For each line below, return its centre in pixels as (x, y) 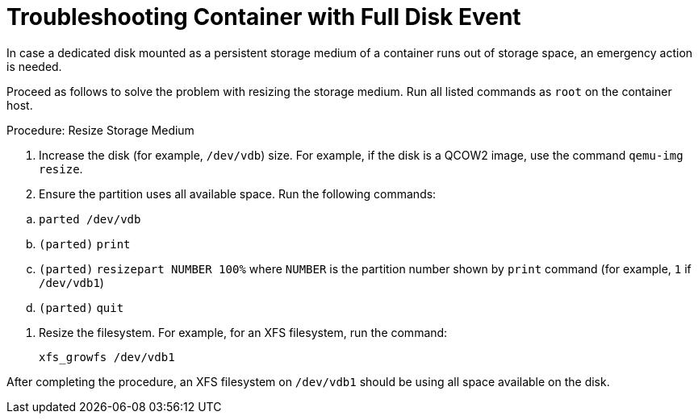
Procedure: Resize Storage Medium (100, 130)
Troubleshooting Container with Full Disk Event (264, 17)
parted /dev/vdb (90, 219)
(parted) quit (82, 308)
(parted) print (85, 244)
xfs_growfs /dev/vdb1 (107, 357)
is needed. (34, 66)
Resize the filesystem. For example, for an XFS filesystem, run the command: (243, 332)
